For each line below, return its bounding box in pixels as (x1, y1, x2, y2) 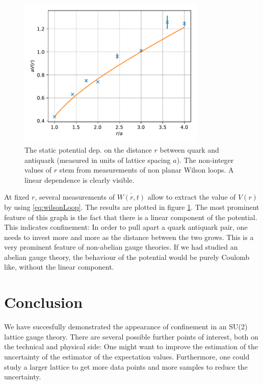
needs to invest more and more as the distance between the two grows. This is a (4, 231, 254, 242)
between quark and (160, 144, 219, 155)
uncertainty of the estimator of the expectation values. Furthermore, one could (4, 351, 250, 362)
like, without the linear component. (4, 261, 114, 272)
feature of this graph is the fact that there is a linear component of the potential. (4, 211, 257, 222)
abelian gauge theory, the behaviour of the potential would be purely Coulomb (4, 251, 250, 262)
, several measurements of (35, 191, 115, 202)
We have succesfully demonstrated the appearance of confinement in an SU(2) (4, 321, 248, 332)
